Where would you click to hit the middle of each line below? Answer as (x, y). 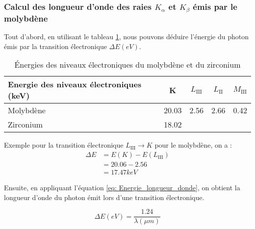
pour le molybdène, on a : (193, 145)
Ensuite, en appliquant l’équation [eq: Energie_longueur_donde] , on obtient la (122, 188)
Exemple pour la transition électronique (64, 145)
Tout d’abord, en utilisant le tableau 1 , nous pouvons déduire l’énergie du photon (126, 37)
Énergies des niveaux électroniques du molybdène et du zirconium (127, 65)
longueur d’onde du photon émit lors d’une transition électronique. (104, 197)
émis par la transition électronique (55, 46)
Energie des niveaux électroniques (75, 84)
